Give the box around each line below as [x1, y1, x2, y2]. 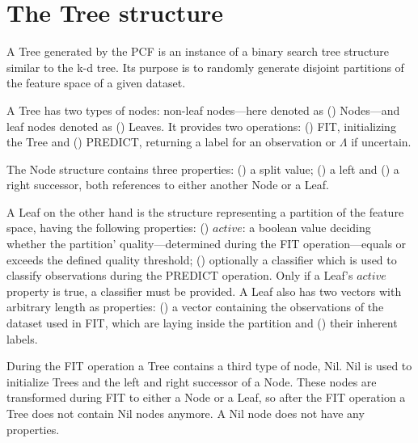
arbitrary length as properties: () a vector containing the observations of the [6, 298, 384, 315]
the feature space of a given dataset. [6, 74, 186, 91]
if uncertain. [351, 133, 412, 150]
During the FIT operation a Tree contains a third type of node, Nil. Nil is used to [6, 357, 412, 374]
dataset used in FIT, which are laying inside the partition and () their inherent [6, 314, 398, 331]
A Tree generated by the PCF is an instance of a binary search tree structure [6, 43, 390, 60]
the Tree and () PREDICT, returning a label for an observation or [6, 133, 336, 150]
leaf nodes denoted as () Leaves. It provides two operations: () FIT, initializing [6, 117, 396, 134]
